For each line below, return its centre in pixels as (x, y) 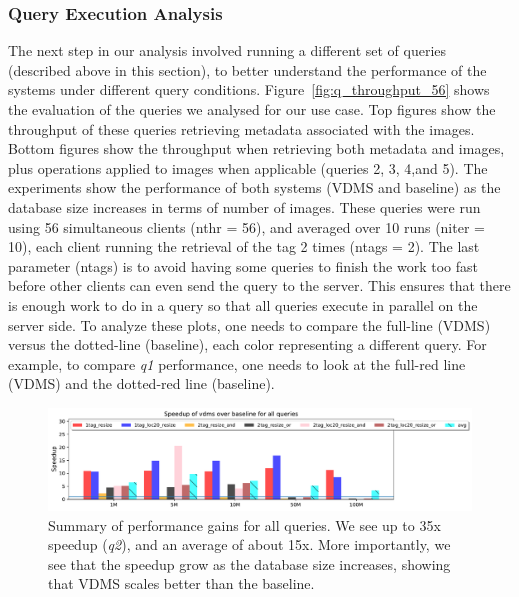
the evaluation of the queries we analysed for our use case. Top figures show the (252, 109)
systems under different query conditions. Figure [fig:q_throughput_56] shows (249, 89)
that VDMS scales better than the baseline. (181, 583)
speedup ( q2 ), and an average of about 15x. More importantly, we (249, 544)
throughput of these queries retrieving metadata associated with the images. (241, 128)
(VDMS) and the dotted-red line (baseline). (141, 383)
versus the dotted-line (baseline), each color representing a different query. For (247, 344)
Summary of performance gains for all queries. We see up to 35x (244, 524)
